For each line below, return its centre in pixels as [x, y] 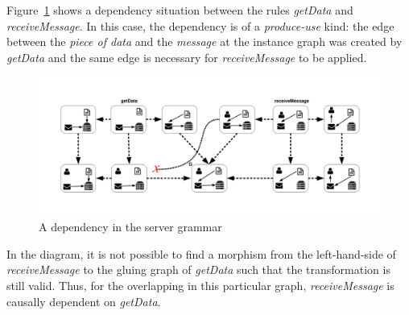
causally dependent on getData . [84, 301]
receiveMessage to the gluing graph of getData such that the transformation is [198, 269]
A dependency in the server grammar [130, 227]
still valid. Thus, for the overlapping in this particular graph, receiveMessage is [200, 285]
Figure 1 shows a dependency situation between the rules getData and [180, 10]
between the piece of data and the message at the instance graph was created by [204, 41]
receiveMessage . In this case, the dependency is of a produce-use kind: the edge [200, 25]
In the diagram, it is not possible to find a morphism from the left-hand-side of [201, 253]
